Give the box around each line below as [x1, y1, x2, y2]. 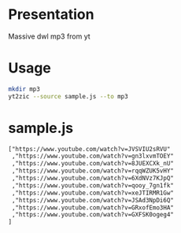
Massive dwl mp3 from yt [8, 31, 90, 41]
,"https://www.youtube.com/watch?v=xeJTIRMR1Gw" [11, 189, 175, 197]
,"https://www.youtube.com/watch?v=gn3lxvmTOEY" [11, 152, 175, 161]
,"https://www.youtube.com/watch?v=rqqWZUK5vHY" [11, 167, 175, 175]
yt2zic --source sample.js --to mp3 [8, 92, 128, 100]
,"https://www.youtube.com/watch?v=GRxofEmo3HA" [11, 203, 175, 212]
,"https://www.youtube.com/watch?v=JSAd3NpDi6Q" [11, 196, 175, 204]
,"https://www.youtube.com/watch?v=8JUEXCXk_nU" [11, 160, 175, 168]
